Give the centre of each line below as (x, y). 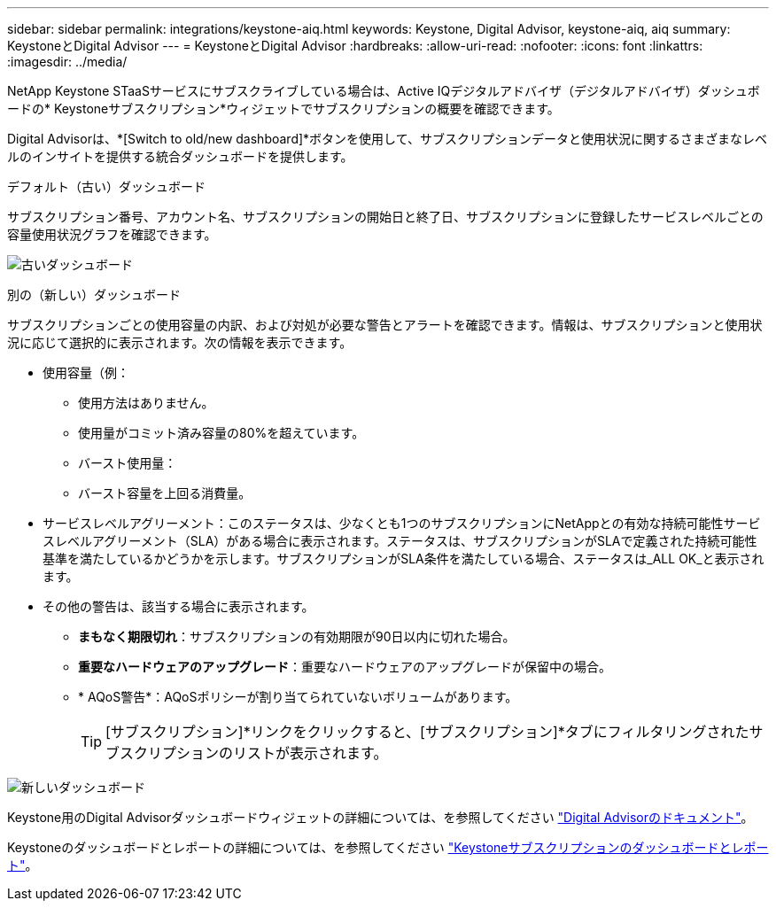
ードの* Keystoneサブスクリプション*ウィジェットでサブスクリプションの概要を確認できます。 (283, 109)
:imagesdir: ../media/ (67, 62)
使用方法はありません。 (146, 403)
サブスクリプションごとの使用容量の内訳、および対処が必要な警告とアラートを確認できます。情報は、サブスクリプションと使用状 (385, 325)
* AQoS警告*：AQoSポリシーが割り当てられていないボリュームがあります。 (298, 697)
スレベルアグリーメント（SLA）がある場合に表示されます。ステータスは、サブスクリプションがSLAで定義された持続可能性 (400, 541)
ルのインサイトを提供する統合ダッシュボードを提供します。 (180, 156)
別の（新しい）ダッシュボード (94, 295)
